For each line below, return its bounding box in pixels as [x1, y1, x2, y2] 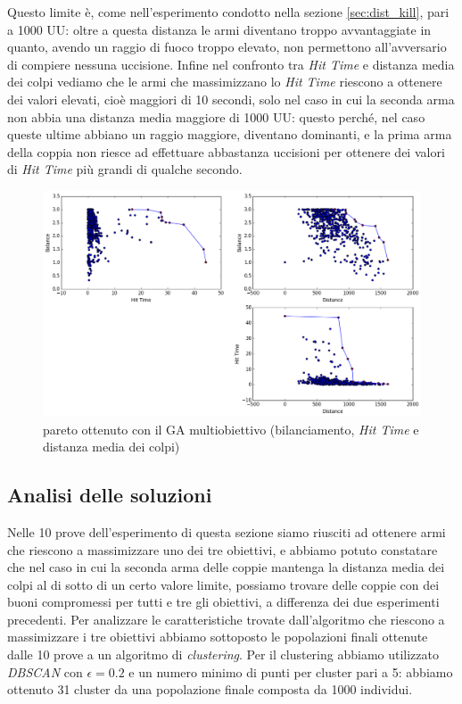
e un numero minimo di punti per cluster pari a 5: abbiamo [128, 662, 453, 681]
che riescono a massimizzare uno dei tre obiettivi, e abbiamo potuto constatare [7, 540, 438, 559]
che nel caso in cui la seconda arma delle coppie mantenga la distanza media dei [7, 558, 445, 576]
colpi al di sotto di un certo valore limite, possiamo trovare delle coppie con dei [7, 575, 440, 593]
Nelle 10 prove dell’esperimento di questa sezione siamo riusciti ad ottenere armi [7, 522, 446, 541]
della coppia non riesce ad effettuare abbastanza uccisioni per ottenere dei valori [7, 142, 445, 161]
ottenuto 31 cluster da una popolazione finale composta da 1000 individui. [7, 680, 413, 699]
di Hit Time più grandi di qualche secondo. [7, 160, 243, 178]
